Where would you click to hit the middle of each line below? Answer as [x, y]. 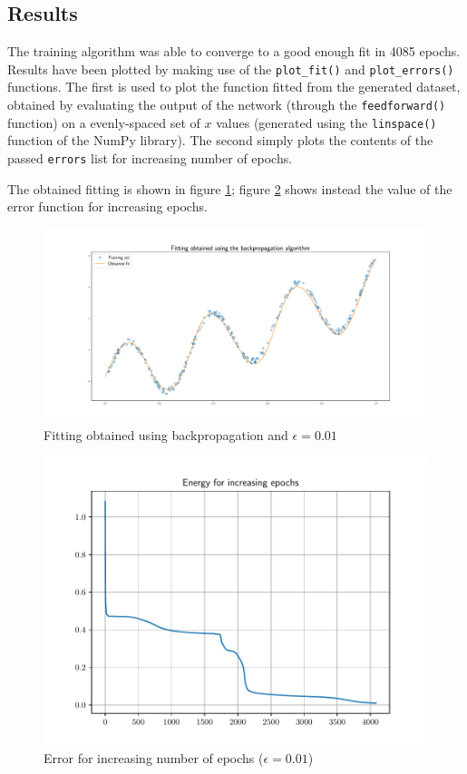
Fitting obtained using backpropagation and [166, 434]
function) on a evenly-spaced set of [104, 122]
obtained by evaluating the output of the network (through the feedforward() [227, 105]
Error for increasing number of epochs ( [154, 757]
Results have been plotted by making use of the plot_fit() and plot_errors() [231, 69]
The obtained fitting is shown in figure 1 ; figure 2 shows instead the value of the [230, 188]
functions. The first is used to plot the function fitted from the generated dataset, [234, 87]
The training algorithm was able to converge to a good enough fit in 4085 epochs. [234, 51]
